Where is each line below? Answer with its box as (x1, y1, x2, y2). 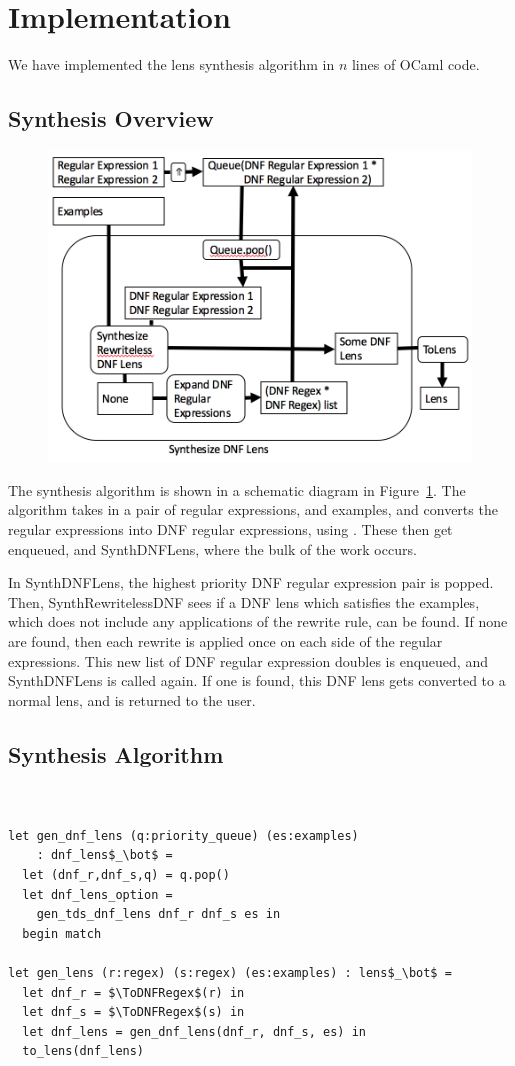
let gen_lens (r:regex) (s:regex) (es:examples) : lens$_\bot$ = (8, 965, 452, 980)
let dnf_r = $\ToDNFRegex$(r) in (22, 985, 245, 1000)
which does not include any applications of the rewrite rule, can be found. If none (8, 611, 508, 632)
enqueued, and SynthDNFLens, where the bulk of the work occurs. (8, 538, 417, 559)
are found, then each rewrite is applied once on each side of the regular (8, 631, 443, 652)
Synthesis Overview (8, 103, 214, 134)
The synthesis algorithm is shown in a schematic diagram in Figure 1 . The (8, 479, 466, 500)
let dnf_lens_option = (22, 887, 173, 902)
